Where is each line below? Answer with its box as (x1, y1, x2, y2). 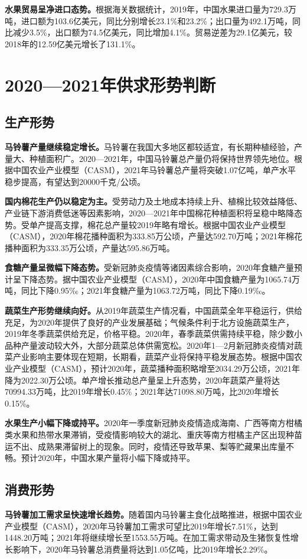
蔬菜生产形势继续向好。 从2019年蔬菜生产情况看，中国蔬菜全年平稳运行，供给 (5, 304, 302, 317)
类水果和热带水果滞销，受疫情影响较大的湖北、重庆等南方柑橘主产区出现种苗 (5, 428, 302, 441)
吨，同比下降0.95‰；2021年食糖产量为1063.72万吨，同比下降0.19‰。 (5, 284, 270, 297)
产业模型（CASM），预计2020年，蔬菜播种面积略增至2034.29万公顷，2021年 (12, 362, 301, 375)
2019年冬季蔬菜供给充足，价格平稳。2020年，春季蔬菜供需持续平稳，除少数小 (5, 327, 302, 340)
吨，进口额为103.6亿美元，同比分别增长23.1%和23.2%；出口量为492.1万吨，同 (5, 14, 301, 27)
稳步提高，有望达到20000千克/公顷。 (5, 175, 145, 187)
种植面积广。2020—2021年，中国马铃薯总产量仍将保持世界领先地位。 (29, 152, 294, 164)
